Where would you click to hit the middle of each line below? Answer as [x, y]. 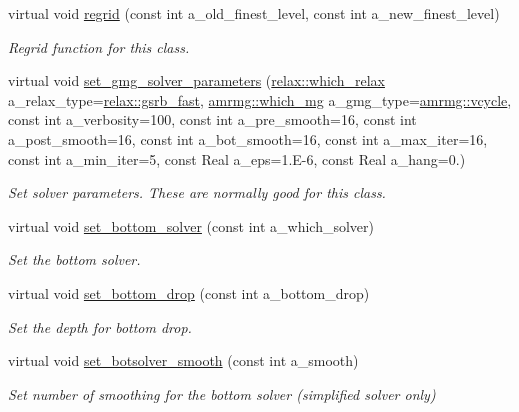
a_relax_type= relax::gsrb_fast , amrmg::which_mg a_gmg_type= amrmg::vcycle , [260, 99]
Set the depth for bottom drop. [100, 326]
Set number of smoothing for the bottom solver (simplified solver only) [222, 393]
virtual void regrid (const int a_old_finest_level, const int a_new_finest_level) [254, 13]
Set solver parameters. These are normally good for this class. [197, 192]
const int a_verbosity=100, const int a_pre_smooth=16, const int [212, 119]
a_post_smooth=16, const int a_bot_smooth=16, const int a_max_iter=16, [248, 138]
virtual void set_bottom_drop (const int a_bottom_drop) [189, 292]
